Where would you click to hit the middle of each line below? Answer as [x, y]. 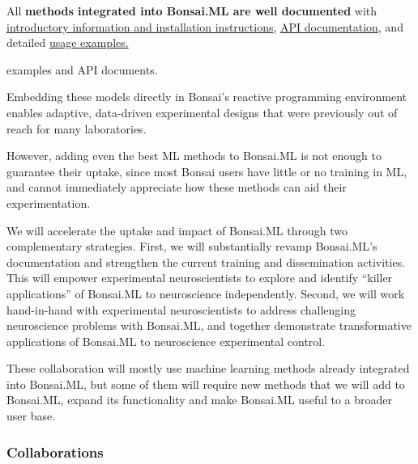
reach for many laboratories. [77, 128]
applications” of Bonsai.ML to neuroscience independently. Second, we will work [206, 293]
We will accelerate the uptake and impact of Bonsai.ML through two [177, 230]
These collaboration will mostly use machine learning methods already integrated [208, 368]
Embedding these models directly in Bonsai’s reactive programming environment [207, 97]
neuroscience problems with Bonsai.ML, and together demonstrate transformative [209, 325]
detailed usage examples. [68, 42]
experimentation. [49, 202]
